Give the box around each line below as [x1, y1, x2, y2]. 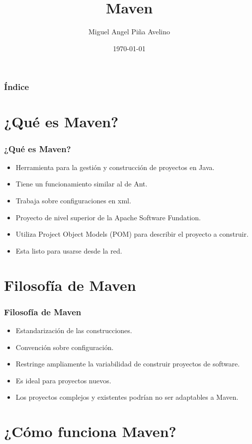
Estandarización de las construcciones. [15, 325, 132, 335]
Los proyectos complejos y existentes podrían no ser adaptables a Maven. [15, 392, 239, 402]
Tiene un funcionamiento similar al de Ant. [15, 178, 148, 189]
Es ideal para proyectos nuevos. [15, 375, 111, 385]
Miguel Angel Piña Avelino [88, 26, 170, 37]
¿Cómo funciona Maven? [4, 421, 176, 442]
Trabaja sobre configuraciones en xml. [15, 195, 131, 206]
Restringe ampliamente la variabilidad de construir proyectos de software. [15, 358, 240, 369]
